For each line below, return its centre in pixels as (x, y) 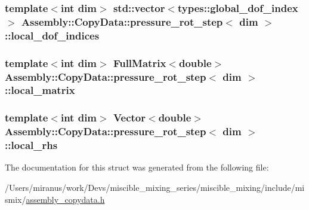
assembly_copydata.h (65, 199)
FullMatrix (140, 63)
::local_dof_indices (52, 35)
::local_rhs (31, 145)
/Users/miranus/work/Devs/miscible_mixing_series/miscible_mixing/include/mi (155, 188)
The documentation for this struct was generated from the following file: (137, 167)
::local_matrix (40, 90)
